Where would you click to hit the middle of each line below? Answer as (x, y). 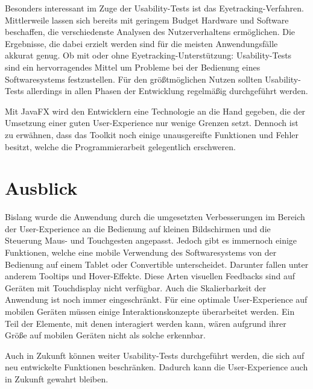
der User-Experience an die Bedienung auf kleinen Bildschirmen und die (138, 228)
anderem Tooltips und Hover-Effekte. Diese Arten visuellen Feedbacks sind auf (150, 276)
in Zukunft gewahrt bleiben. (57, 378)
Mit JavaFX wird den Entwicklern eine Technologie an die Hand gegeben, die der (155, 111)
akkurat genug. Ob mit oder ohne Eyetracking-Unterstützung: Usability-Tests (148, 55)
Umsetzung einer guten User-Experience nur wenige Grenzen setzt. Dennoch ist (152, 123)
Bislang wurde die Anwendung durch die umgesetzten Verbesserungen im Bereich (155, 217)
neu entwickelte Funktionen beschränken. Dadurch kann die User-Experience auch (156, 367)
